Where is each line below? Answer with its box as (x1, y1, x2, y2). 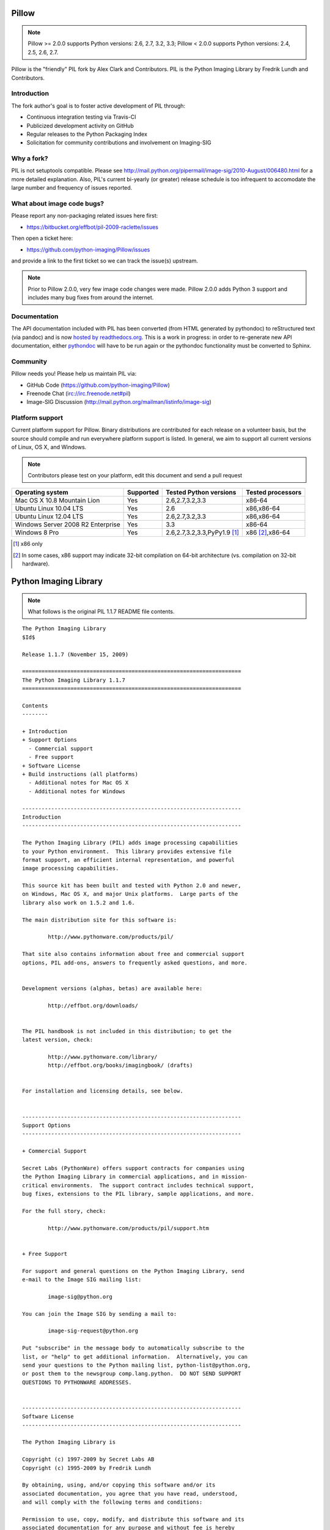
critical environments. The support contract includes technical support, (22, 1182, 254, 1189)
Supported (127, 488, 159, 497)
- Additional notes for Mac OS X (28, 779, 129, 786)
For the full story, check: (22, 1207, 106, 1214)
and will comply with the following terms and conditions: (22, 1499, 203, 1506)
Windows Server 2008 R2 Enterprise (15, 520, 120, 529)
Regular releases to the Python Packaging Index (26, 130, 148, 138)
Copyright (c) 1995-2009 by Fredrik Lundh (22, 1465, 152, 1471)
